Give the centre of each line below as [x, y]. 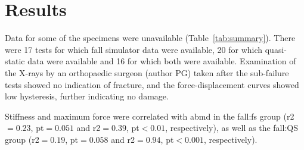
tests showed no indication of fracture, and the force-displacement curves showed [152, 84]
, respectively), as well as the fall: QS [232, 128]
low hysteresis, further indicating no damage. [87, 96]
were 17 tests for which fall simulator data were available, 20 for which [134, 49]
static [15, 61]
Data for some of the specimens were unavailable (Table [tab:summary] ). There [150, 38]
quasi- [276, 49]
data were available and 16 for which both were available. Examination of [162, 61]
